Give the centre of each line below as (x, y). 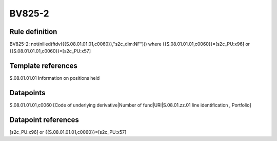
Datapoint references (44, 120)
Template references (44, 66)
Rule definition (33, 32)
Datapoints (27, 93)
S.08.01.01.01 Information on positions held (55, 78)
